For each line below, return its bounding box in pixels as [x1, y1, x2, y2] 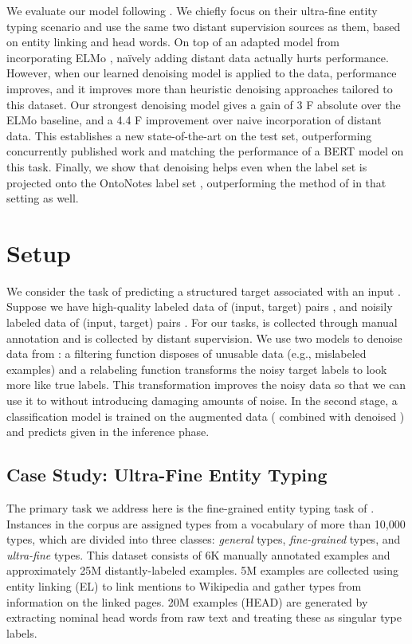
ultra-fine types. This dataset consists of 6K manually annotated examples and [6, 546, 390, 563]
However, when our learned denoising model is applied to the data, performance [6, 65, 397, 81]
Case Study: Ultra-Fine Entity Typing [6, 462, 328, 487]
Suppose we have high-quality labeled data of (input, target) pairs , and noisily [6, 298, 393, 315]
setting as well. [6, 190, 79, 206]
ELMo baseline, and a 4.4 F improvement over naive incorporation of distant [6, 112, 382, 128]
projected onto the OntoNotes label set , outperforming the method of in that [6, 174, 386, 190]
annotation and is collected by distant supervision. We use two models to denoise [6, 329, 402, 346]
